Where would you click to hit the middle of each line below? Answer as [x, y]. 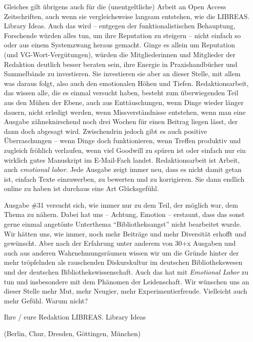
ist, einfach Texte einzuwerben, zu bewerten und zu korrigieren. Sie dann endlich [124, 179]
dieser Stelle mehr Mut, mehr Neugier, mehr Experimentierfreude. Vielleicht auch [126, 291]
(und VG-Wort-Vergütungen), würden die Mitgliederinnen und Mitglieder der [120, 54]
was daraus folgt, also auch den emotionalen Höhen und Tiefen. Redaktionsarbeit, [126, 83]
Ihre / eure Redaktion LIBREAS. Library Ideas [75, 317]
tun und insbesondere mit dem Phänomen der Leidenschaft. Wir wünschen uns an [126, 281]
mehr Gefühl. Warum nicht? [46, 300]
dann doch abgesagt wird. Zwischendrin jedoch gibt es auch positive [106, 131]
